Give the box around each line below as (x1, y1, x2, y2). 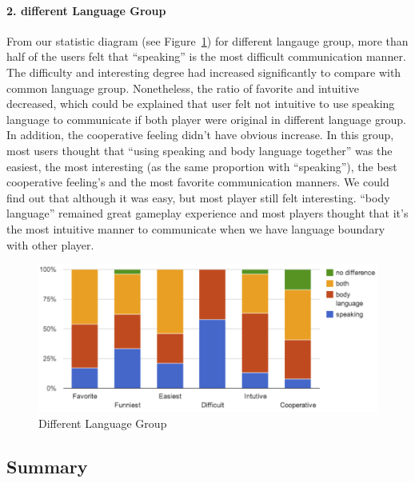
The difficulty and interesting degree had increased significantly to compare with (6, 63, 401, 80)
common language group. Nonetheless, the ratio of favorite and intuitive (6, 79, 359, 96)
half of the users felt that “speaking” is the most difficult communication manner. (6, 48, 406, 65)
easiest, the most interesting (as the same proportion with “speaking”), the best (6, 158, 397, 174)
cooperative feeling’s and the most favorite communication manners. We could (6, 174, 389, 190)
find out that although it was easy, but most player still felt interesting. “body (6, 189, 390, 206)
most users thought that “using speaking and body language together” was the (6, 142, 393, 158)
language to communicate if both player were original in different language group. (6, 110, 406, 127)
